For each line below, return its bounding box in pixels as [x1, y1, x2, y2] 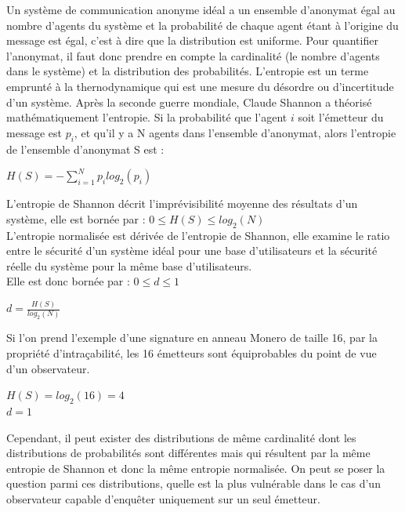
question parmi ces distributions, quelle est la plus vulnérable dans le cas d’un [6, 475, 381, 492]
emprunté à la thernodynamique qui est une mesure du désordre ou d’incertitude [6, 78, 394, 94]
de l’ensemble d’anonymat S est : [6, 140, 165, 157]
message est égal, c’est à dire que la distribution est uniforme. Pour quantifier [6, 32, 378, 49]
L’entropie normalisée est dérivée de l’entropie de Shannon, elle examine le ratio [6, 227, 390, 243]
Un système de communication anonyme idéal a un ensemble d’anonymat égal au [6, 2, 396, 17]
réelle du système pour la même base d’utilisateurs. [6, 257, 252, 274]
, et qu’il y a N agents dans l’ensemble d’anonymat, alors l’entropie [74, 124, 396, 140]
